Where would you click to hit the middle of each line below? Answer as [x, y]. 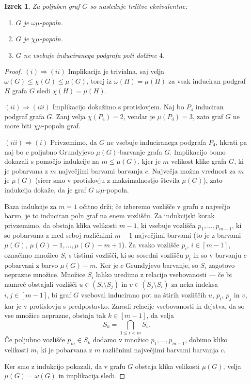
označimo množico [31, 254]
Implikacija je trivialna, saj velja [116, 71]
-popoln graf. [61, 126]
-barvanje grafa [140, 151]
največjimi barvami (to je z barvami [188, 235]
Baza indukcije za [31, 206]
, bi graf [59, 294]
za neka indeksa [195, 284]
